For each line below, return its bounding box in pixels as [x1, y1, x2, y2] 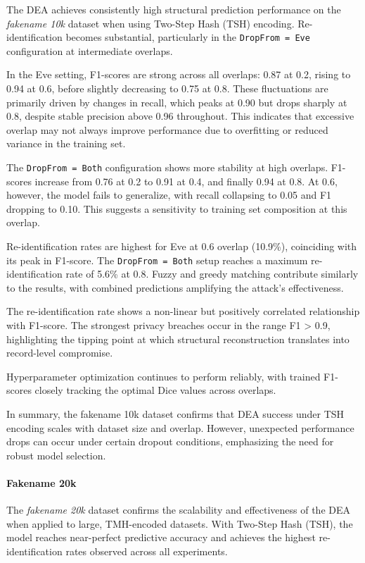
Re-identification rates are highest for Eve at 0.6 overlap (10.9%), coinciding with [6, 239, 357, 254]
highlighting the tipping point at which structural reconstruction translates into [6, 331, 350, 346]
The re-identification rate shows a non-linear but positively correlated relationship [6, 304, 360, 318]
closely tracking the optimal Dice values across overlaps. [34, 383, 276, 397]
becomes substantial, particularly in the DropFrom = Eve [65, 30, 310, 44]
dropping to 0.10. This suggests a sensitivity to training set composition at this [6, 201, 347, 216]
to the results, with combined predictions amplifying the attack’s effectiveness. [6, 280, 344, 295]
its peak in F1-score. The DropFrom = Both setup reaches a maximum [6, 252, 308, 267]
